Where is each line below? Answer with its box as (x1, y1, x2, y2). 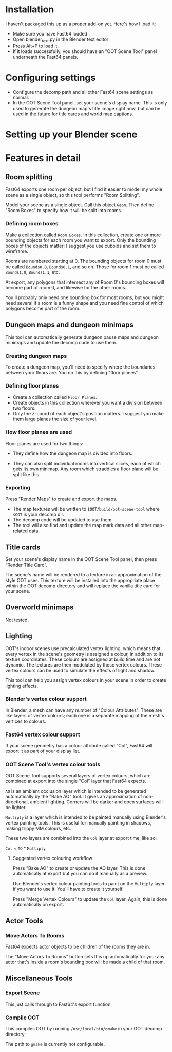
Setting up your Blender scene (5, 129, 138, 140)
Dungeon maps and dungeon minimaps (5, 320, 133, 329)
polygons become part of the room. (5, 305, 81, 312)
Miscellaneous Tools (5, 974, 73, 983)
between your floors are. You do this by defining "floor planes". (5, 370, 139, 376)
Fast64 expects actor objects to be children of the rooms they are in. (5, 943, 150, 950)
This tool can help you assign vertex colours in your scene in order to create (5, 677, 166, 683)
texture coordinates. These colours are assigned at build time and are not (5, 656, 161, 662)
